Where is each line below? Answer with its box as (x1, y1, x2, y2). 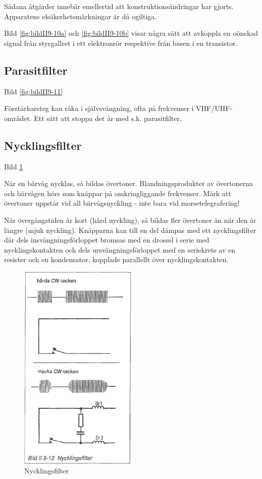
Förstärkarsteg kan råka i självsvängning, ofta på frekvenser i (4, 103, 194, 113)
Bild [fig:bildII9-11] (4, 86, 63, 96)
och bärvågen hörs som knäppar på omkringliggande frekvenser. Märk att (4, 188, 231, 198)
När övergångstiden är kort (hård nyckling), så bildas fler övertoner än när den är (4, 214, 256, 225)
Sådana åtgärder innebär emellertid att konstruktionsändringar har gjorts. (4, 1, 234, 11)
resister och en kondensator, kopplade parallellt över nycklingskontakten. (4, 254, 229, 265)
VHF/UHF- (196, 103, 233, 113)
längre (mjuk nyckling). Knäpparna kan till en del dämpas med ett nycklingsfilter (4, 224, 256, 235)
